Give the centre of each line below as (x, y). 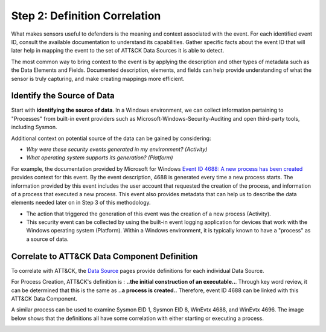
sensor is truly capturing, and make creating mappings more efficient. (98, 78)
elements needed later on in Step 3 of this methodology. (81, 203)
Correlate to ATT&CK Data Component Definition (105, 256)
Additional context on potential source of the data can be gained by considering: (111, 138)
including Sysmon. (34, 127)
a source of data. (47, 239)
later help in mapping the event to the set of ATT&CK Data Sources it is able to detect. (118, 51)
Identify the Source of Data (63, 96)
